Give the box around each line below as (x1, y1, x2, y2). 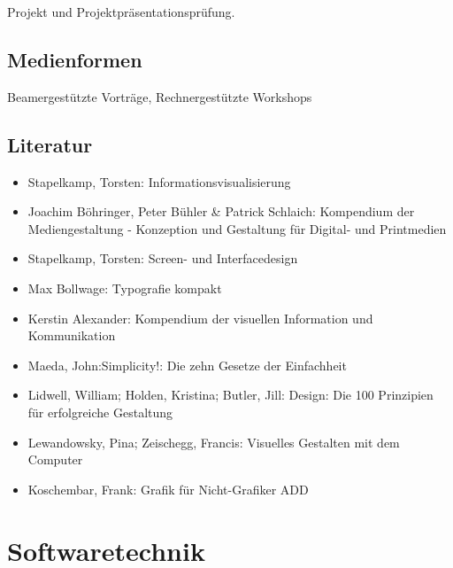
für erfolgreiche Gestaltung (27, 402, 173, 421)
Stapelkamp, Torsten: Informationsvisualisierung (27, 172, 291, 191)
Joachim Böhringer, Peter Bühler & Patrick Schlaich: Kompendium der (27, 202, 415, 221)
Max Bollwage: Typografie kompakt (27, 278, 222, 297)
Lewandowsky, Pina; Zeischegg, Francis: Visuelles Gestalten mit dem (27, 432, 400, 451)
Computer (27, 450, 83, 469)
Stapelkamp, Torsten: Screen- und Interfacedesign (27, 249, 298, 268)
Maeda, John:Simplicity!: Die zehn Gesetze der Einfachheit (27, 355, 347, 374)
